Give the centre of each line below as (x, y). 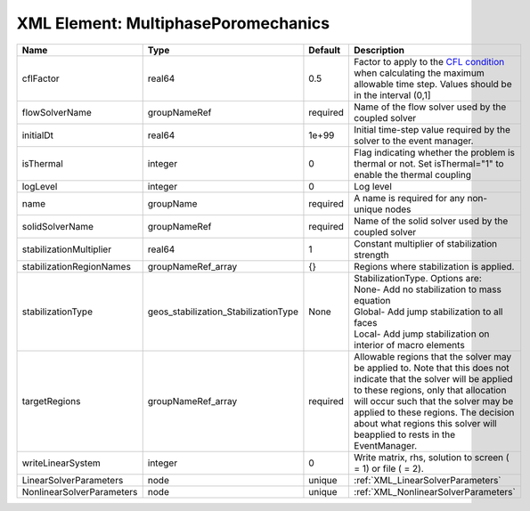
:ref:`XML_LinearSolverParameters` (428, 480)
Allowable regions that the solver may (432, 356)
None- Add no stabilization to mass (428, 289)
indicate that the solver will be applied (433, 378)
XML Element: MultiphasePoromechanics (173, 23)
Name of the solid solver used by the (431, 221)
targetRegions (51, 401)
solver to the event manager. (413, 141)
